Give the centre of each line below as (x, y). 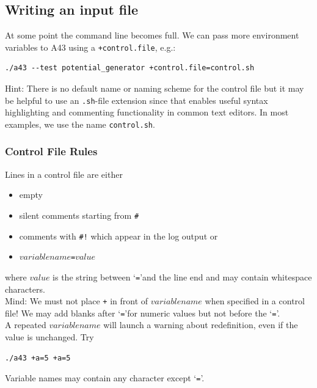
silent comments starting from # (79, 215)
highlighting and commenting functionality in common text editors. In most (147, 112)
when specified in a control (255, 301)
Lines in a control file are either (64, 174)
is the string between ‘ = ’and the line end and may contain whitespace (182, 276)
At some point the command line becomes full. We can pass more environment (152, 35)
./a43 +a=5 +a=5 (38, 358)
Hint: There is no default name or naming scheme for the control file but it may (155, 88)
